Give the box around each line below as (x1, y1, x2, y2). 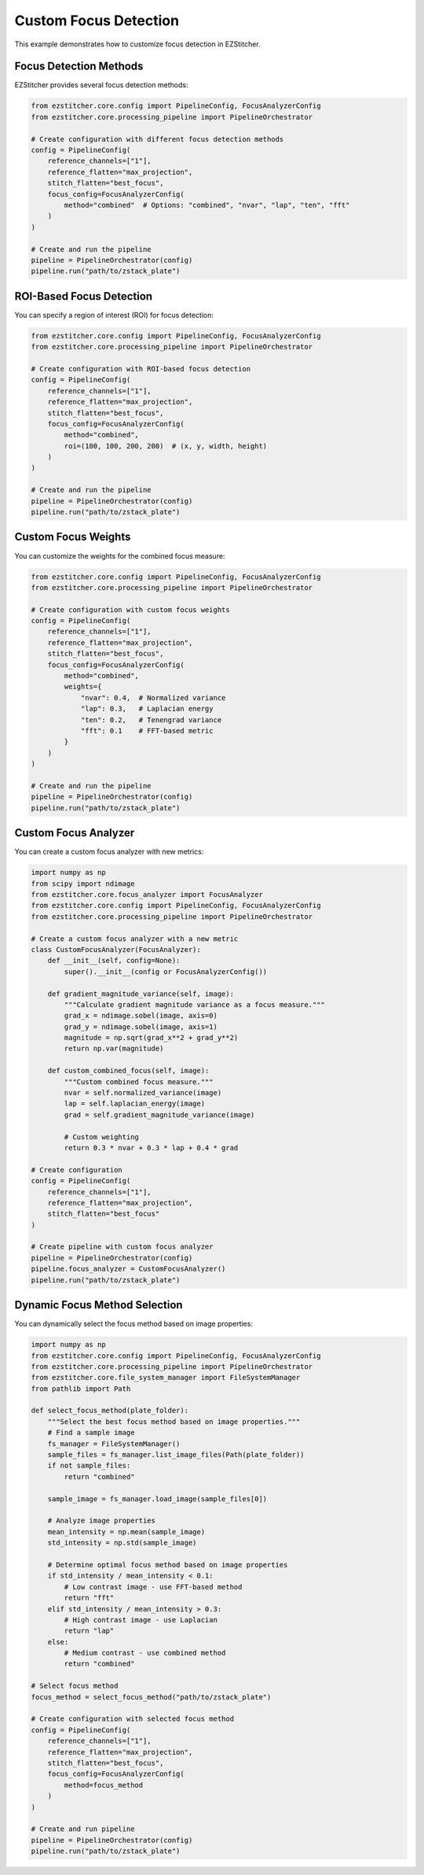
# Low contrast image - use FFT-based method (64, 1582, 243, 1591)
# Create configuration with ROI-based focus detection (31, 364, 251, 373)
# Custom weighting (64, 1132, 139, 1141)
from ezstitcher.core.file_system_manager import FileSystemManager (31, 1373, 301, 1382)
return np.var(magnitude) (64, 1044, 164, 1054)
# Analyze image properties (47, 1516, 156, 1526)
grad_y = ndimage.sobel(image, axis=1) (64, 1022, 217, 1031)
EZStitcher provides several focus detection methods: (14, 80, 188, 90)
